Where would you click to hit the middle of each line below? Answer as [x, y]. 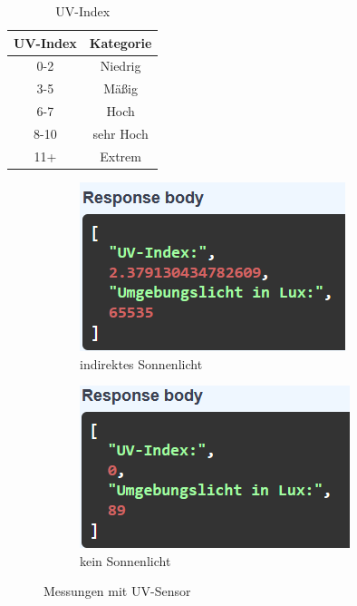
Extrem [121, 156]
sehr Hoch [121, 133]
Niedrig [121, 66]
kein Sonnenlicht [125, 560]
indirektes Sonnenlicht [141, 363]
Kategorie [121, 42]
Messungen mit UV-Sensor [117, 591]
